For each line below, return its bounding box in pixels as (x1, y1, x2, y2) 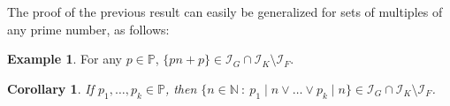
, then (164, 79, 197, 97)
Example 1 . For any (7, 49, 122, 68)
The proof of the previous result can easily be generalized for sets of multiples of (7, 3, 443, 20)
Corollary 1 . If (7, 79, 94, 97)
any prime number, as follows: (7, 19, 170, 38)
